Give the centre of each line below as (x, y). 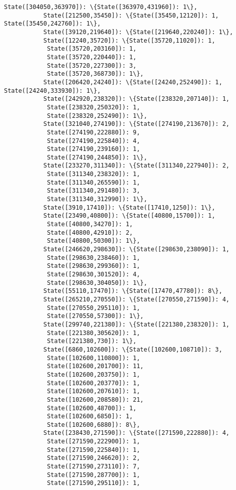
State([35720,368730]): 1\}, (95, 74)
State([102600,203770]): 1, (93, 383)
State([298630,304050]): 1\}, (97, 283)
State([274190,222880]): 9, (93, 132)
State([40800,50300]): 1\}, (93, 241)
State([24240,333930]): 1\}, (52, 91)
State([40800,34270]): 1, (90, 224)
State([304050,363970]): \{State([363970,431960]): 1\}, (101, 7)
